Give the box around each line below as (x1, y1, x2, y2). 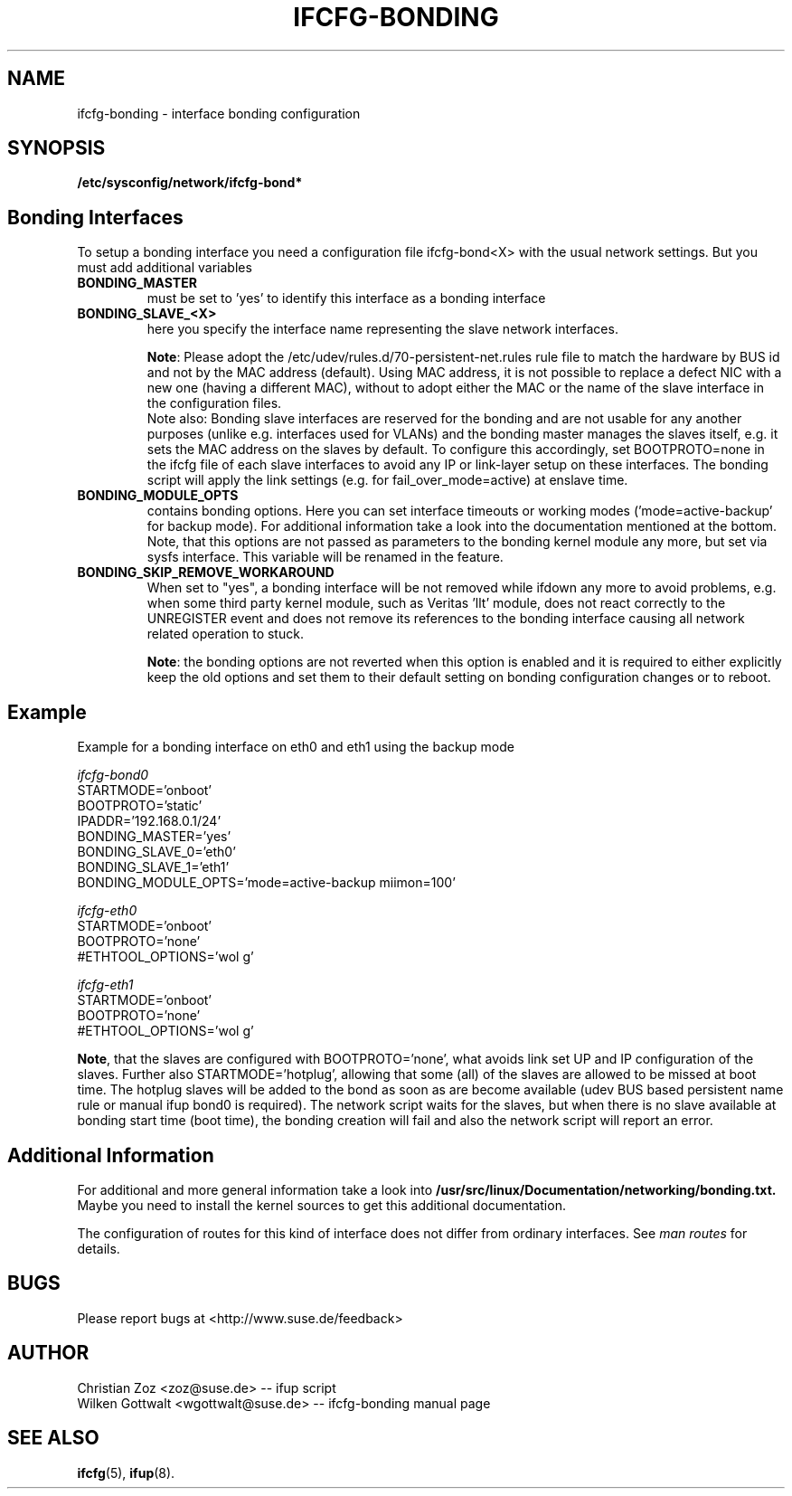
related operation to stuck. (146, 626, 304, 642)
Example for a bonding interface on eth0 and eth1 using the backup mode (77, 739, 514, 755)
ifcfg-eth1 (77, 977, 134, 993)
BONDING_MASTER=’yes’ (77, 828, 231, 845)
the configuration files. (146, 395, 282, 412)
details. (77, 1240, 120, 1256)
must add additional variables (77, 260, 252, 276)
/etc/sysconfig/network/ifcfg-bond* (77, 175, 303, 191)
